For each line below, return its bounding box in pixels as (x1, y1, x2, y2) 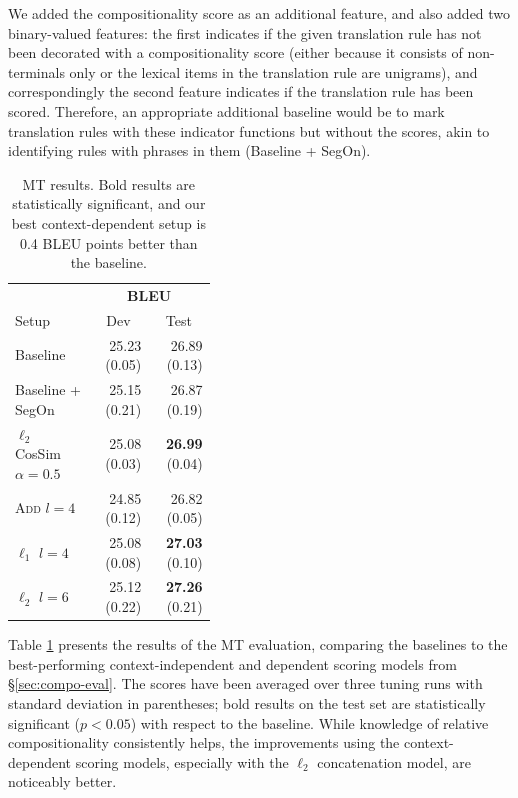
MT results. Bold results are (22, 173, 196, 194)
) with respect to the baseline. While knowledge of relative (130, 712, 489, 733)
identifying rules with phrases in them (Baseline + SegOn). (8, 140, 371, 161)
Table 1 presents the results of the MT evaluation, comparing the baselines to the (8, 634, 508, 655)
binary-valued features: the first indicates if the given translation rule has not (8, 22, 482, 43)
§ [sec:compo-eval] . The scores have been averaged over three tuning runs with (8, 673, 483, 694)
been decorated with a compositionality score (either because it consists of (8, 42, 463, 63)
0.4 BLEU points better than (19, 232, 198, 253)
